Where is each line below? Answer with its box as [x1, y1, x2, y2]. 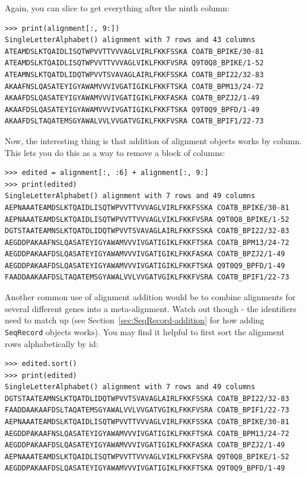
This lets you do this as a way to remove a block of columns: [5, 146, 225, 158]
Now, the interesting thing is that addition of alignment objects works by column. [5, 134, 302, 147]
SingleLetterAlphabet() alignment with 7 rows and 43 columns [5, 36, 256, 44]
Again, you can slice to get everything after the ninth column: [5, 2, 230, 14]
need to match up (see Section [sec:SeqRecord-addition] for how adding [5, 314, 264, 326]
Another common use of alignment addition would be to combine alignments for [5, 291, 296, 303]
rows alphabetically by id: [5, 337, 98, 349]
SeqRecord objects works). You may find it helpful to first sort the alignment [5, 325, 285, 338]
